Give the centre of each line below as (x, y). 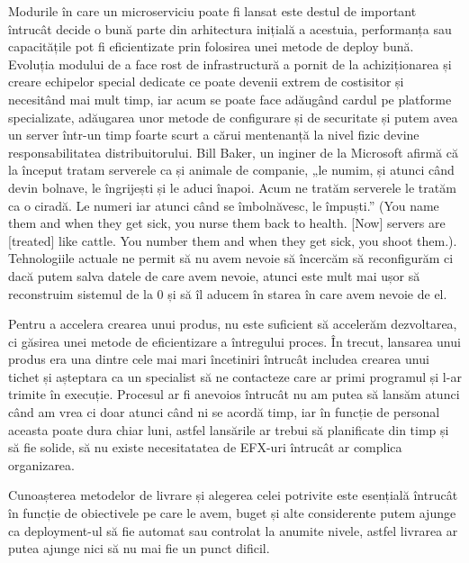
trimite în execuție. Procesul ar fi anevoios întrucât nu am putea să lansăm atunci (234, 394)
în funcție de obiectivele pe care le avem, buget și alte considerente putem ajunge (232, 513)
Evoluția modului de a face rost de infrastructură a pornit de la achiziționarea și (230, 64)
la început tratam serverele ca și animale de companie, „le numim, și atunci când (231, 170)
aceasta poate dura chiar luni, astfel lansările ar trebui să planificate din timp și (229, 429)
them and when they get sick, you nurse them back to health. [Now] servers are (227, 223)
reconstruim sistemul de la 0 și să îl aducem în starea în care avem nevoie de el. (228, 293)
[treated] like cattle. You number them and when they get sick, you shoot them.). (233, 240)
